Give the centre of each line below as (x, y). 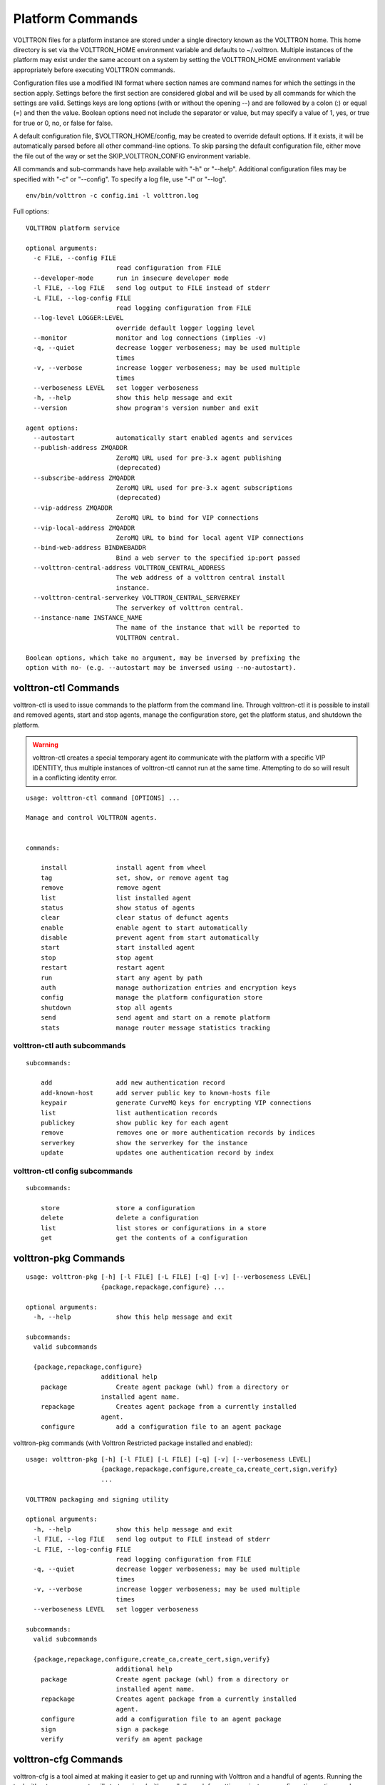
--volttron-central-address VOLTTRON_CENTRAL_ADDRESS (129, 568)
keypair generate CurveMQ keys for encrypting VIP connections (176, 1103)
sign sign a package (104, 1729)
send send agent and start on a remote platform (155, 1018)
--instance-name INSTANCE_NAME (88, 618)
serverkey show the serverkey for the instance (144, 1143)
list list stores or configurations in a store (153, 1228)
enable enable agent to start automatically (144, 927)
